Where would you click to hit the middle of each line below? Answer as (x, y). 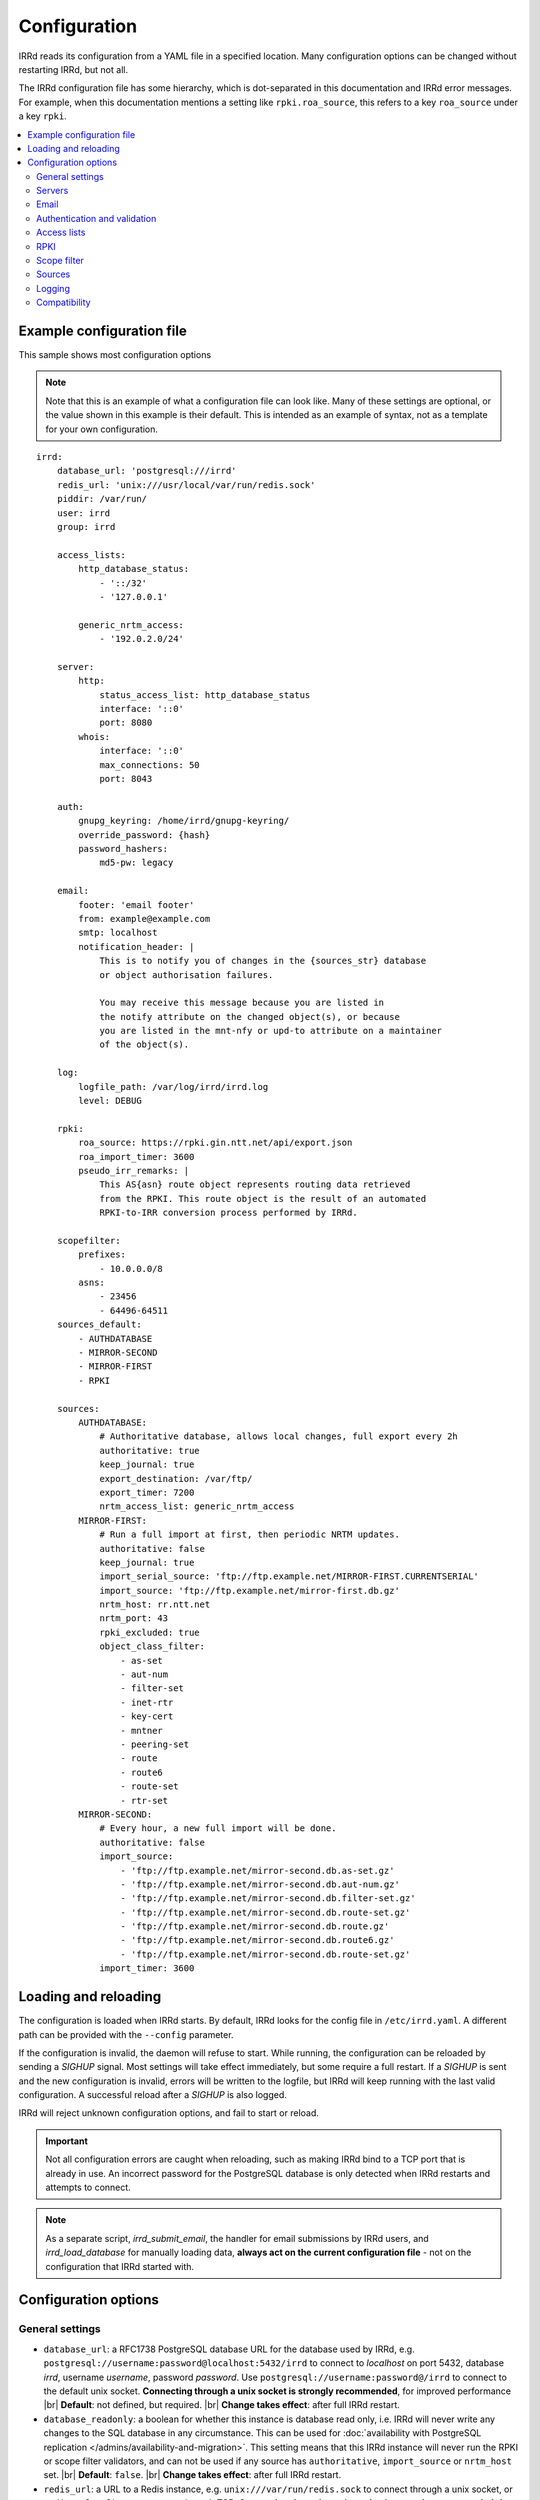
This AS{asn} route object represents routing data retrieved (255, 1184)
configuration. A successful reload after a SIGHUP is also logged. (152, 2095)
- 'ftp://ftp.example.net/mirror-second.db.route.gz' (255, 1926)
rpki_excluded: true (149, 1632)
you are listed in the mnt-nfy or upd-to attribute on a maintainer (271, 1031)
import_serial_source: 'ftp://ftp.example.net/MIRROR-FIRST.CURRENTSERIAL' (289, 1576)
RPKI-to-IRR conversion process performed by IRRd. (229, 1213)
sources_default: (99, 1324)
